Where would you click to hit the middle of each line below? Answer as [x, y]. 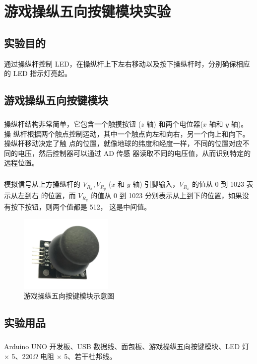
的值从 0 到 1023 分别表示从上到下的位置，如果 [166, 195]
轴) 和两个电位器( [175, 123]
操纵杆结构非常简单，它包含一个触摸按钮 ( [73, 123]
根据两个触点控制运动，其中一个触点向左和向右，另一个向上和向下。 [138, 133]
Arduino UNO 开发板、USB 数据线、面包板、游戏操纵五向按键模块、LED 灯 [127, 346]
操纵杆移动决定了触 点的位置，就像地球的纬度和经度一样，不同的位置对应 [123, 143]
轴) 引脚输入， [156, 184]
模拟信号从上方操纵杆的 [42, 184]
